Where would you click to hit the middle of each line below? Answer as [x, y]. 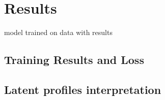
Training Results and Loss [74, 60]
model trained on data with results [58, 32]
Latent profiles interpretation [83, 89]
